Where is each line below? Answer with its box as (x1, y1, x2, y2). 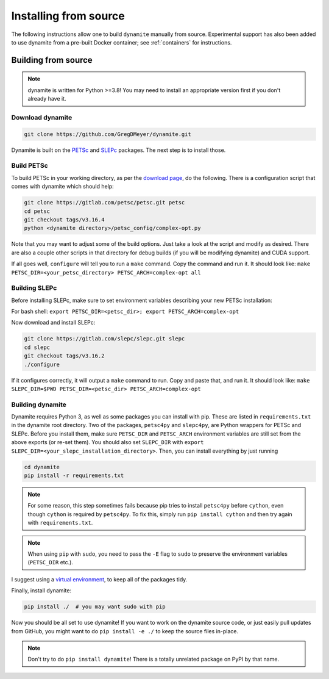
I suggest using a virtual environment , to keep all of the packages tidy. (11, 575, 188, 583)
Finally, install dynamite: (11, 587, 72, 594)
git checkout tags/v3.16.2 (24, 353, 105, 359)
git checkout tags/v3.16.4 (24, 216, 105, 223)
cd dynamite (24, 464, 60, 470)
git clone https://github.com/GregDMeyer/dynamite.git (24, 131, 191, 137)
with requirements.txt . (27, 519, 93, 526)
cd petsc (24, 207, 51, 215)
